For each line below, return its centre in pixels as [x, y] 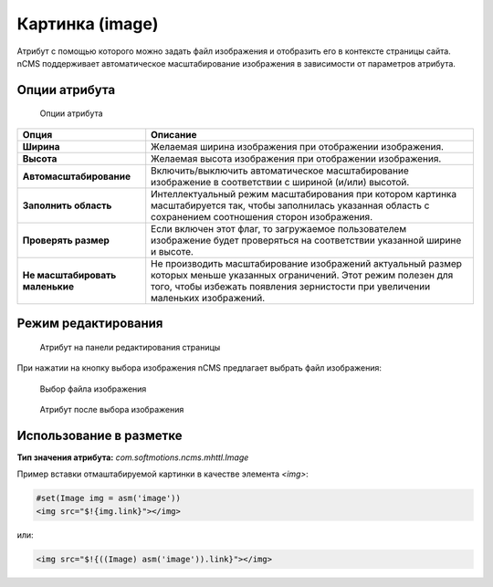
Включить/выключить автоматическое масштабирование [280, 171]
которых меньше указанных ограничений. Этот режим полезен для [302, 275]
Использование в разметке [100, 435]
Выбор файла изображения [93, 389]
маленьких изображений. [208, 298]
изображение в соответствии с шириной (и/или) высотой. [280, 182]
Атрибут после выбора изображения [112, 409]
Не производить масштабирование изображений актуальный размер [307, 263]
